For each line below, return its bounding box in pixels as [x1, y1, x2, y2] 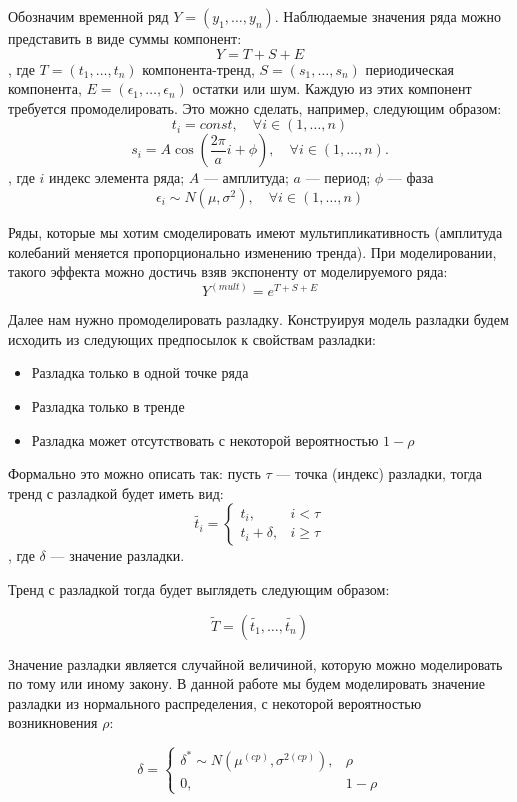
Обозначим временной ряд [8, 6, 169, 26]
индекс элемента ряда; [49, 167, 185, 188]
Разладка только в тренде [31, 395, 185, 416]
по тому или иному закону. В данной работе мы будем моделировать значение [8, 673, 486, 694]
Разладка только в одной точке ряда [31, 362, 249, 383]
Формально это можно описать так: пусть [8, 463, 261, 484]
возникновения [8, 712, 98, 733]
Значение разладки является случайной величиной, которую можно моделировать [8, 653, 503, 674]
